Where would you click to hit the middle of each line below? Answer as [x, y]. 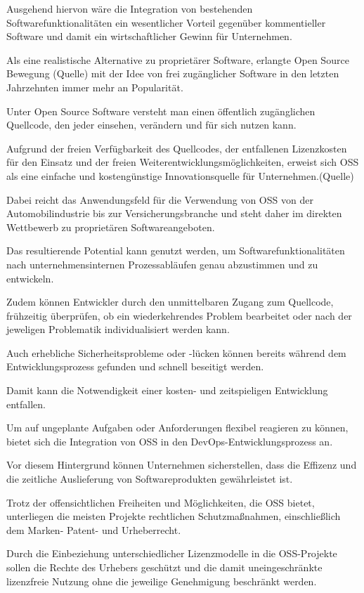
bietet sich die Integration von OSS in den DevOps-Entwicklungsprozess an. [170, 441]
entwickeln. [30, 278]
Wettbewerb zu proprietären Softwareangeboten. [111, 227]
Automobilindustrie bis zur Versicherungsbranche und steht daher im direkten [174, 213]
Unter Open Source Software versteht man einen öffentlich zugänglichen [161, 111]
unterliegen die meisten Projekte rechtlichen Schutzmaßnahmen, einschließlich [174, 516]
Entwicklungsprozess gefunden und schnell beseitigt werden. [135, 366]
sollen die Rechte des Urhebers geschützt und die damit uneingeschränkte [164, 567]
